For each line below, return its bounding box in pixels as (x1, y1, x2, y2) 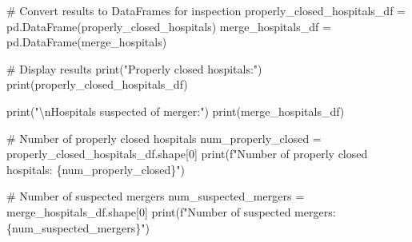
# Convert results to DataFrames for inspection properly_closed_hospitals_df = (6, 2, 406, 18)
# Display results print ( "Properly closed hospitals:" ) (6, 60, 262, 77)
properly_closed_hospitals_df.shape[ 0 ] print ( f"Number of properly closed (6, 145, 368, 162)
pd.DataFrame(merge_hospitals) (6, 34, 167, 50)
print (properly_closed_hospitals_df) (6, 76, 188, 93)
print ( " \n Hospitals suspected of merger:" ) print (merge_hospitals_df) (6, 102, 345, 119)
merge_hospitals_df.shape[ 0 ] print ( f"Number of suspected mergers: (6, 203, 336, 220)
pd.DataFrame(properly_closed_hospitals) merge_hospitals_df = (6, 18, 331, 34)
